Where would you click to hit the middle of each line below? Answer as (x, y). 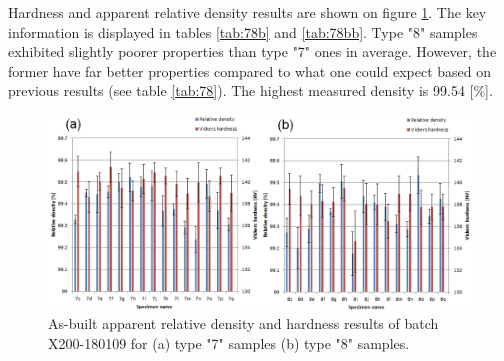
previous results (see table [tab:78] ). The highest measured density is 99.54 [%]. (250, 90)
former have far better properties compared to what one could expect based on (250, 70)
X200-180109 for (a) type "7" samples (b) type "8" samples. (229, 342)
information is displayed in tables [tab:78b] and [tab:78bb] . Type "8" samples (243, 31)
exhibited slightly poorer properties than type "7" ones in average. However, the (252, 51)
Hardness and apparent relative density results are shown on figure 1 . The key (247, 12)
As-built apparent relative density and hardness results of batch (243, 323)
